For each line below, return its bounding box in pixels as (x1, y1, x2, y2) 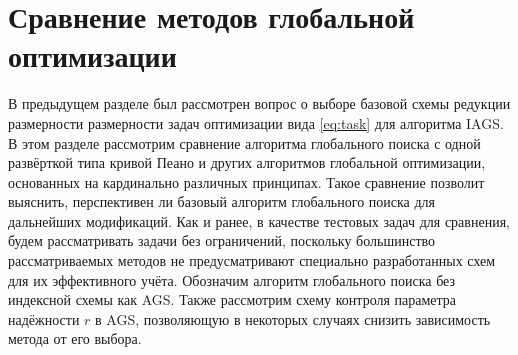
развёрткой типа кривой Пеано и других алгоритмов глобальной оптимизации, (8, 152, 486, 173)
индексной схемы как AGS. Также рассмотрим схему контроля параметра (8, 289, 457, 310)
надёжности (8, 308, 80, 329)
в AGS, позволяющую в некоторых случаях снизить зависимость (95, 308, 491, 329)
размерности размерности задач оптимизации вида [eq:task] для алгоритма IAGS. (8, 112, 504, 133)
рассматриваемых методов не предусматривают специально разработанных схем (8, 250, 496, 271)
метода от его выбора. (8, 328, 142, 349)
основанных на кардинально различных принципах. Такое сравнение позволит (8, 171, 485, 192)
